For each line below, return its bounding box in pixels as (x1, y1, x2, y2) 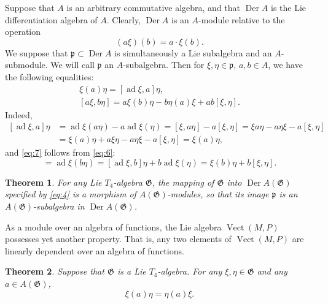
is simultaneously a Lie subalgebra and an (114, 46, 272, 59)
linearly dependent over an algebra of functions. (5, 244, 184, 257)
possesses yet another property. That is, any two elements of (5, 232, 232, 245)
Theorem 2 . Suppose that (5, 265, 104, 278)
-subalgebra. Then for (123, 58, 205, 71)
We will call (50, 58, 95, 71)
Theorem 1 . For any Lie (5, 175, 102, 188)
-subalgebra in (33, 200, 85, 213)
